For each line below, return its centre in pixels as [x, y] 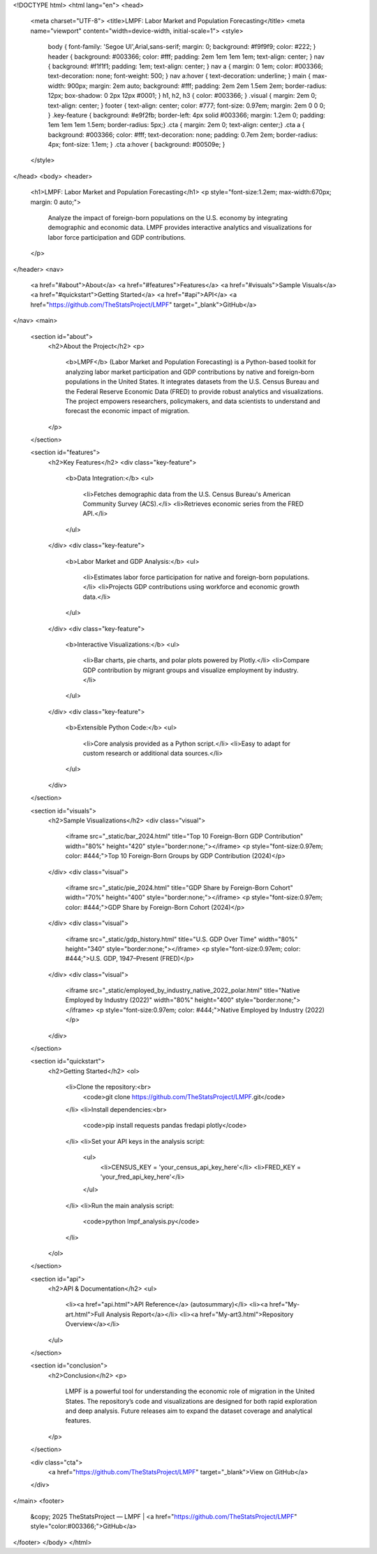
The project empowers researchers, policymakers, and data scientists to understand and [193, 401]
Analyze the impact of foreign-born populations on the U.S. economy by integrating [168, 218]
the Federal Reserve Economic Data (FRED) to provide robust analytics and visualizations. [194, 391]
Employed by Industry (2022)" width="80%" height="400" [149, 1000]
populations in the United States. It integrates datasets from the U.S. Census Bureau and [192, 382]
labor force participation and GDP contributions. [117, 237]
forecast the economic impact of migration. [127, 411]
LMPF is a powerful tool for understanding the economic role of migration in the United [190, 1391]
